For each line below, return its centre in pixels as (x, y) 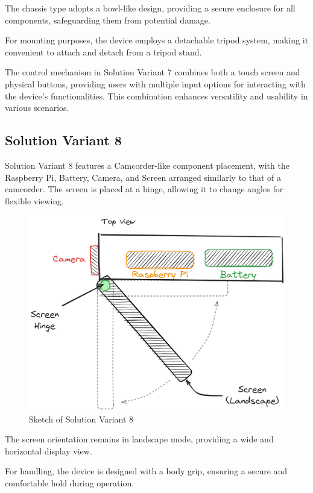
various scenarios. (37, 108)
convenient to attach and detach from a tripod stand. (103, 52)
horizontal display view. (49, 451)
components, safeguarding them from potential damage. (108, 20)
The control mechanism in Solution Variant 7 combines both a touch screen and (153, 72)
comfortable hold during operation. (70, 482)
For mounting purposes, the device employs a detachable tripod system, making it (157, 40)
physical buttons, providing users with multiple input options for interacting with (155, 83)
